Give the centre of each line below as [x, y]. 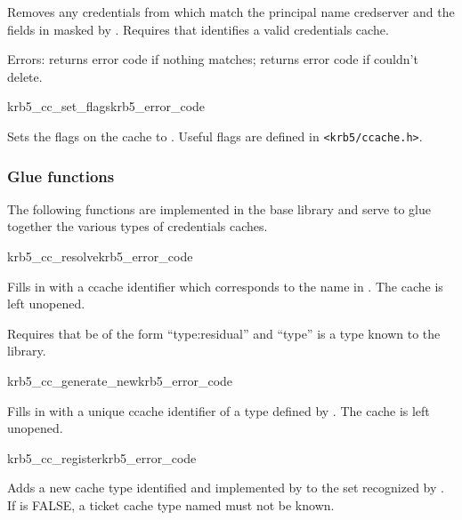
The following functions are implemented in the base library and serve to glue [219, 208]
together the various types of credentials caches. [138, 226]
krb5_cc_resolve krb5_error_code [100, 256]
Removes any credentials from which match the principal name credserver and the [231, 12]
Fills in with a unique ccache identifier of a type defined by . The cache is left [219, 410]
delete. [25, 76]
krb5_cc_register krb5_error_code [102, 457]
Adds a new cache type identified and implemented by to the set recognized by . [226, 488]
